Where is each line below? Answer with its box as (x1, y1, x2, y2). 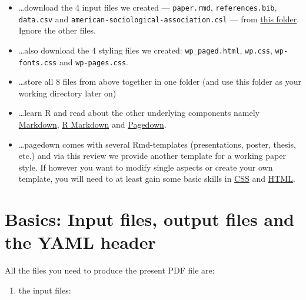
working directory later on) (18, 86, 117, 99)
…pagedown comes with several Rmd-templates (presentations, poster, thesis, (18, 138, 296, 150)
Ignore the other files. (18, 24, 97, 36)
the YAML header (5, 230, 156, 254)
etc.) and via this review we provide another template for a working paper (18, 149, 286, 162)
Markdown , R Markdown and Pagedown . (18, 118, 167, 130)
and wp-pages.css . (59, 55, 128, 68)
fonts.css (18, 58, 57, 67)
